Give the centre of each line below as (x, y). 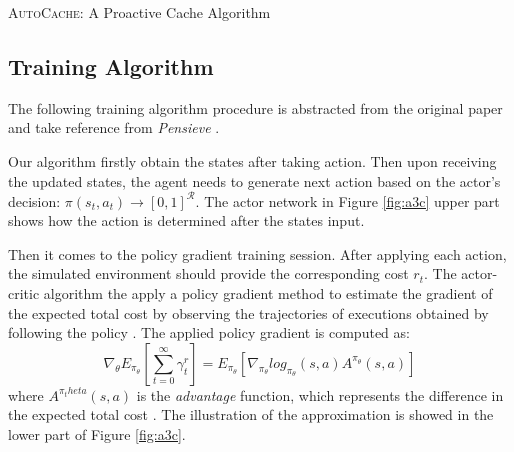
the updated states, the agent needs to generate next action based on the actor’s (254, 180)
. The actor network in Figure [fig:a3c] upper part (347, 200)
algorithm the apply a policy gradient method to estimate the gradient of (268, 293)
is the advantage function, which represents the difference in (320, 394)
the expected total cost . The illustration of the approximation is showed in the (251, 414)
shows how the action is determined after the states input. (186, 220)
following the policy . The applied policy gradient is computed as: (209, 332)
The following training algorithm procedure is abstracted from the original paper (255, 107)
